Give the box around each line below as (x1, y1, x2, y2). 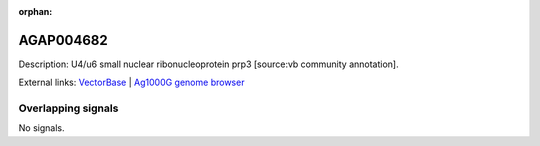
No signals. (18, 122, 65, 134)
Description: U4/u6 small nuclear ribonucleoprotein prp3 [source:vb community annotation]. (18, 58, 399, 70)
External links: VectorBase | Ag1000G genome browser (18, 76, 245, 89)
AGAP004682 (18, 31, 109, 49)
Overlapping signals (18, 101, 119, 115)
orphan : (18, 6, 53, 17)
